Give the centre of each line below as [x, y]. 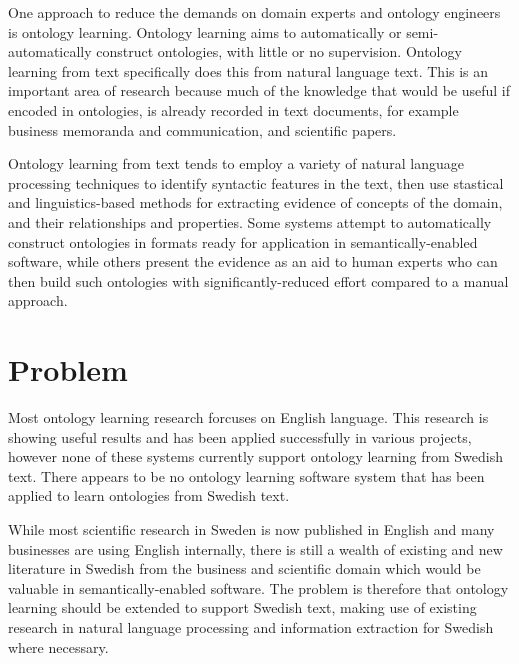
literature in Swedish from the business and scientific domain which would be [244, 568]
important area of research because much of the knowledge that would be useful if [259, 90]
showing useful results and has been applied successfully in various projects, [240, 436]
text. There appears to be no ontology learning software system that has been [246, 475]
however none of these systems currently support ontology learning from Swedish [255, 456]
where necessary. [58, 646]
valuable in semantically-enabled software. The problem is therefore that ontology [258, 587]
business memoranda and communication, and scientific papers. [202, 129]
